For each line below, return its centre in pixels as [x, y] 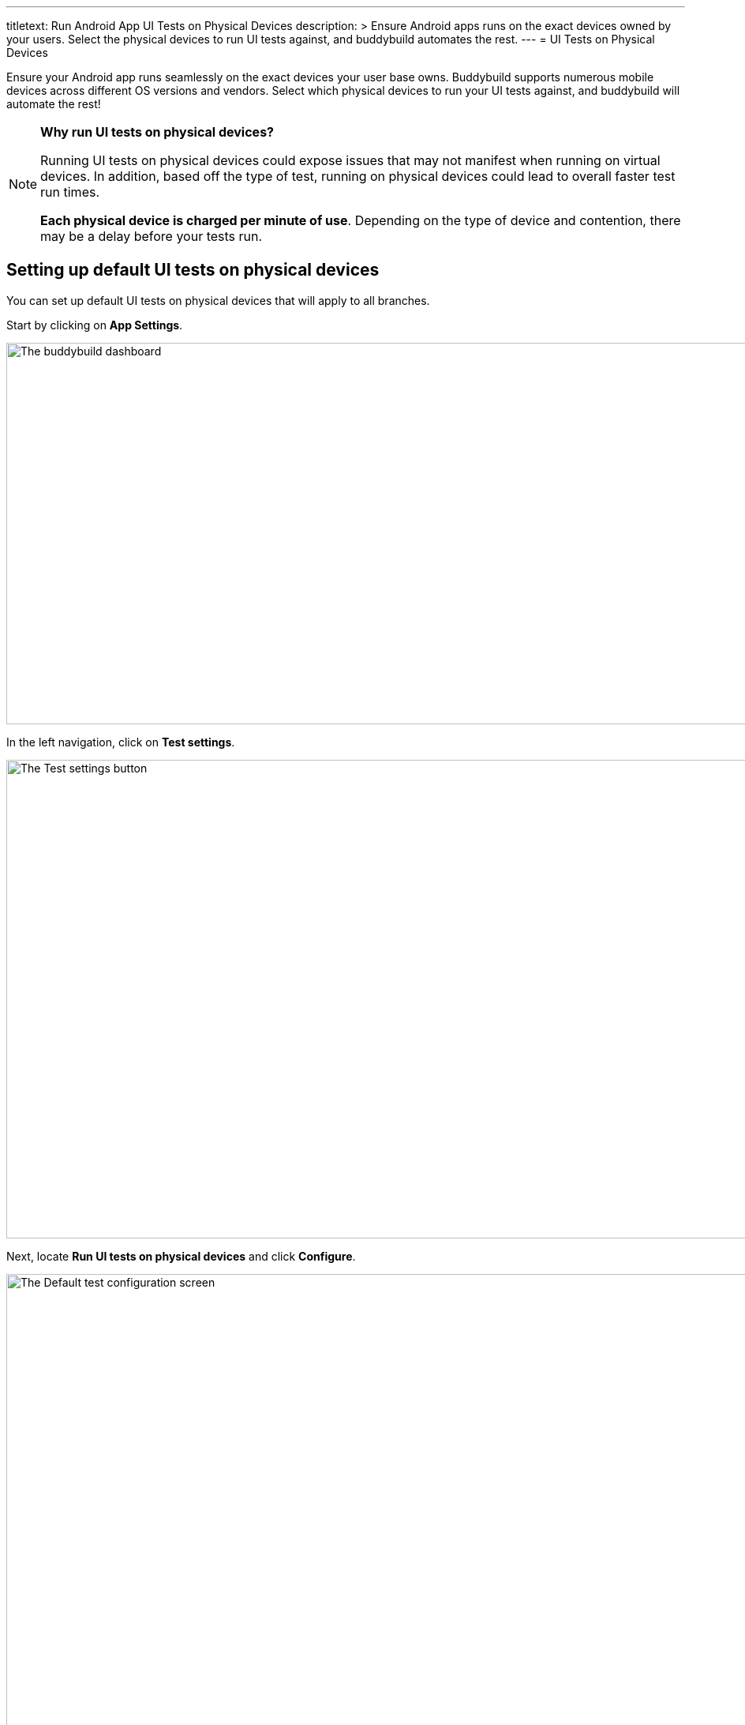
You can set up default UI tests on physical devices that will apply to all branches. [218, 300]
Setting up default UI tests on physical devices [193, 270]
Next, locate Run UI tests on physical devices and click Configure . [181, 1256]
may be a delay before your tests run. [152, 236]
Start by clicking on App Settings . [95, 325]
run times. [70, 192]
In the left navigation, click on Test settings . [121, 742]
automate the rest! [54, 104]
